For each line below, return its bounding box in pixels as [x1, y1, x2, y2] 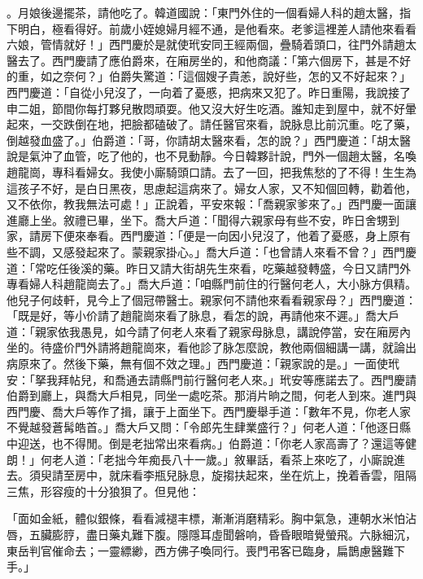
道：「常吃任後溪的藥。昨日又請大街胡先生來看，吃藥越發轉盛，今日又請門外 [7, 259, 411, 276]
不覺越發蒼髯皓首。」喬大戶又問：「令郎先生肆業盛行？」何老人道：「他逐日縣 [7, 419, 411, 436]
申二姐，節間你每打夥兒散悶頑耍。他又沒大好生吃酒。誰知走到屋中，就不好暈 [7, 99, 416, 116]
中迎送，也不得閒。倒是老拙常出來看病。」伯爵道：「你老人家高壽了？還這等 [7, 435, 405, 452]
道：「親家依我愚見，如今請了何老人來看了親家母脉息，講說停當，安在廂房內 [7, 322, 411, 340]
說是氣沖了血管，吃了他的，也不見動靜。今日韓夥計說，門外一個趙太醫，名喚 [7, 147, 416, 164]
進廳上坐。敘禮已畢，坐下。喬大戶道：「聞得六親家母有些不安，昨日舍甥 [7, 211, 388, 228]
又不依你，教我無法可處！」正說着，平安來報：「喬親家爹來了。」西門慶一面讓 [7, 195, 416, 213]
